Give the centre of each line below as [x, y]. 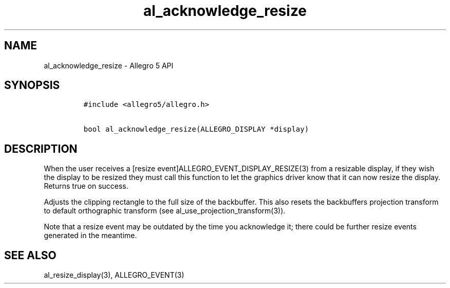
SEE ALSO [30, 255]
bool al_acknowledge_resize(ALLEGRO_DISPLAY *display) [196, 129]
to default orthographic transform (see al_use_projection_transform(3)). [165, 211]
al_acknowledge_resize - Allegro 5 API [109, 65]
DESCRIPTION [41, 149]
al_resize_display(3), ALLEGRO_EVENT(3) [114, 275]
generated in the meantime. [90, 236]
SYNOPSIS [32, 85]
